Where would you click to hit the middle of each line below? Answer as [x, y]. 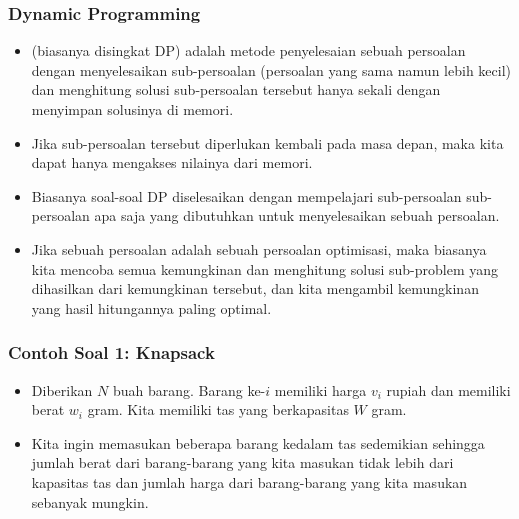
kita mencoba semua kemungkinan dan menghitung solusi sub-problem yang [265, 268]
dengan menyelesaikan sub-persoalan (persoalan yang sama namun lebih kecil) [271, 69]
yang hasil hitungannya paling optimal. [151, 307]
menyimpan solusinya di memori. [132, 109]
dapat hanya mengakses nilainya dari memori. [172, 162]
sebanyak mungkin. [90, 501]
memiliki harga [320, 389]
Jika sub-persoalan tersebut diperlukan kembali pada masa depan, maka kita [267, 142]
